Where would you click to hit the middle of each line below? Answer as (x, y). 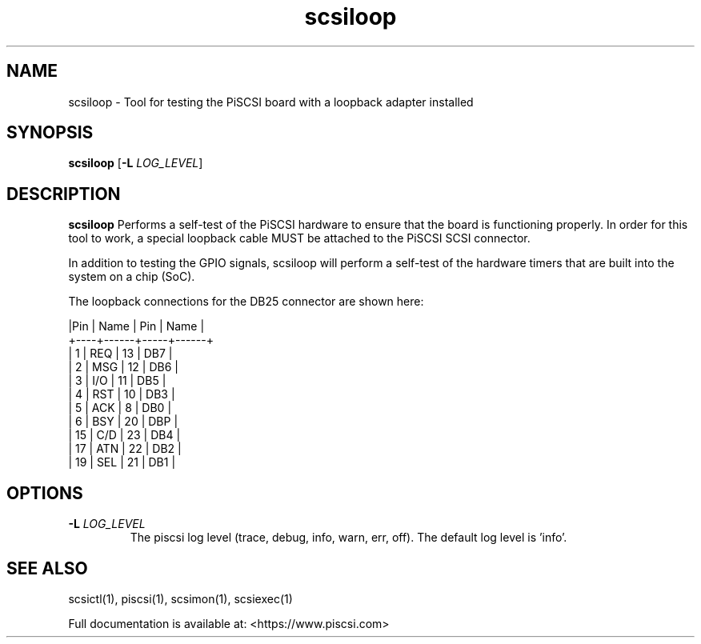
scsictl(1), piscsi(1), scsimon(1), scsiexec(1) (180, 598)
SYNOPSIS (50, 133)
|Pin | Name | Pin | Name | (136, 326)
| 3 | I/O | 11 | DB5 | (117, 381)
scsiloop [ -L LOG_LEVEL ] (136, 163)
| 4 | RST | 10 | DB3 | (122, 394)
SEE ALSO (47, 568)
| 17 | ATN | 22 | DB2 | (125, 449)
